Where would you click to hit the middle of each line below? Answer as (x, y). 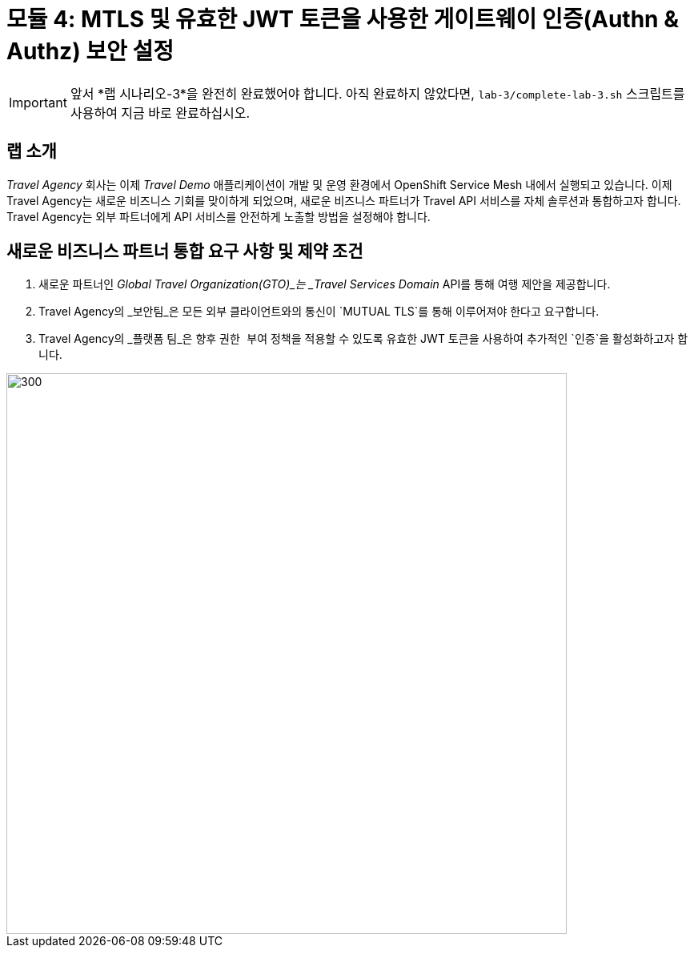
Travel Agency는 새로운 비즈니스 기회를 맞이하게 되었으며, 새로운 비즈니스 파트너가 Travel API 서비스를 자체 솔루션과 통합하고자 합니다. (344, 200)
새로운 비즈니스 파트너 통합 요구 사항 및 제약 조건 (185, 252)
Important (38, 102)
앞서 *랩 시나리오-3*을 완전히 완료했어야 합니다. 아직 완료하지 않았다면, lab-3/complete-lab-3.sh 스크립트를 (377, 93)
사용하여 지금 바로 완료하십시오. (160, 113)
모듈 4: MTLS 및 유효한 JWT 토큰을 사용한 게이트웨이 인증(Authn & (343, 19)
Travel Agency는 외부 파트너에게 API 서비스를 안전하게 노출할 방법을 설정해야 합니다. (219, 216)
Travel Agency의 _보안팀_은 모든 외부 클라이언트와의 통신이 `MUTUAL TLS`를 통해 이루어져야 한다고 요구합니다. (319, 312)
